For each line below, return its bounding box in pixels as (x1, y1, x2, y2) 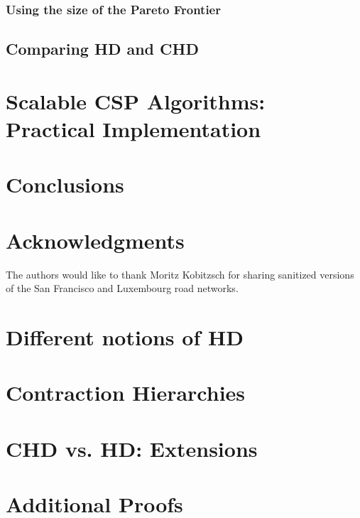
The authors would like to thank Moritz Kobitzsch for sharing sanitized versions (6, 266, 354, 281)
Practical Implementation (6, 114, 261, 143)
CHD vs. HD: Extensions (6, 433, 258, 463)
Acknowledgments (6, 225, 185, 254)
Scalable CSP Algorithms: (6, 86, 266, 115)
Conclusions (6, 170, 124, 199)
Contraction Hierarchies (6, 378, 246, 407)
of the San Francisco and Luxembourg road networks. (6, 281, 239, 296)
